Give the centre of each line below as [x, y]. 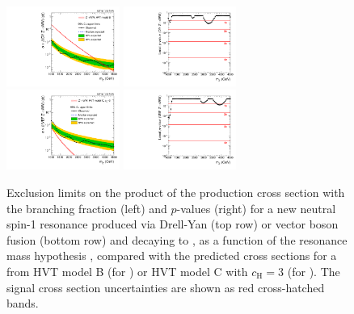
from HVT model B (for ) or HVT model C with [127, 271]
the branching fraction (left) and [87, 208]
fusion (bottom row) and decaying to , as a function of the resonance [177, 239]
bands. [23, 303]
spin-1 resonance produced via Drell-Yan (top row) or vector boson [173, 224]
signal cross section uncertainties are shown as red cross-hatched [166, 287]
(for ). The [314, 271]
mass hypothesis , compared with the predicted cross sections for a [172, 255]
